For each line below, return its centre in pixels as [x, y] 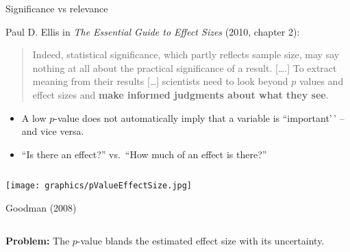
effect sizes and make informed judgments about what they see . [180, 94]
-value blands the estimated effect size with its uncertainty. [201, 240]
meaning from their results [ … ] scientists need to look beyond [160, 81]
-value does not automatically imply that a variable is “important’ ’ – [199, 117]
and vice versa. [53, 131]
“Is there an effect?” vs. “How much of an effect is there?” [144, 154]
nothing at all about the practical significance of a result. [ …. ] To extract [185, 67]
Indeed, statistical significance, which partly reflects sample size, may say [186, 54]
